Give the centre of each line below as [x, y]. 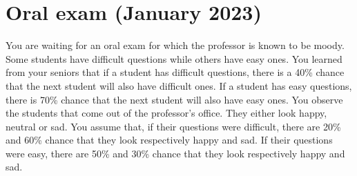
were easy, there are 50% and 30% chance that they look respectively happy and [175, 153]
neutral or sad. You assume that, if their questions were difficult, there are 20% [173, 126]
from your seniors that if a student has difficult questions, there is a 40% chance [175, 72]
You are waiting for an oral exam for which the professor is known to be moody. [175, 45]
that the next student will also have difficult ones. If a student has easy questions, [179, 85]
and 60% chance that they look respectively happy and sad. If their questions [169, 140]
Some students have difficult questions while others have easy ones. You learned [174, 58]
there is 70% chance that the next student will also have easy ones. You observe [174, 99]
